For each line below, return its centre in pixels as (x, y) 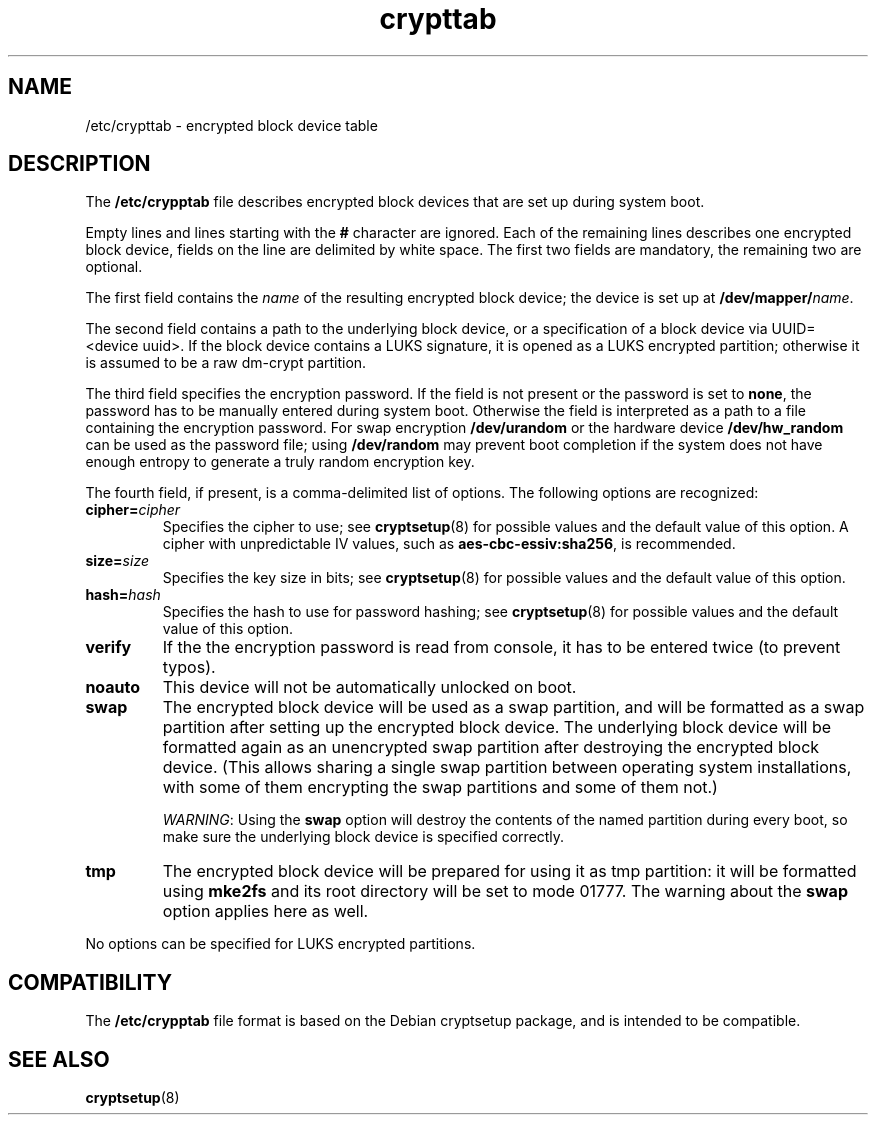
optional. (114, 267)
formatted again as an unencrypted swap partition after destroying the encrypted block (491, 747)
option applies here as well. (265, 911)
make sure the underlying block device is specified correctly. (363, 837)
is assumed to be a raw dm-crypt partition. (226, 363)
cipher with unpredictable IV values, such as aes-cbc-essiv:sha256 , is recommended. (449, 544)
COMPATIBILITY (90, 982)
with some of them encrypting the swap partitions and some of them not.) (440, 787)
